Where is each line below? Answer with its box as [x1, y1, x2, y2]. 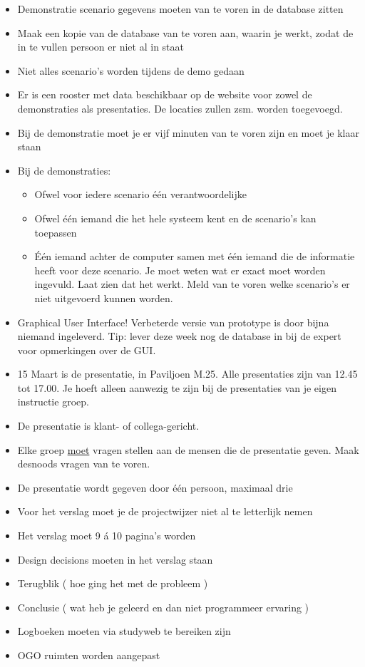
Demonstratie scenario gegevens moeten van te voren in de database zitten [17, 1, 344, 16]
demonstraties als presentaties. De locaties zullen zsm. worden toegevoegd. [17, 100, 343, 115]
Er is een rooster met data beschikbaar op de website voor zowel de [17, 87, 312, 102]
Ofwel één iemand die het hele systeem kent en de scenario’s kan [34, 210, 317, 225]
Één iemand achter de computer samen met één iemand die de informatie [34, 249, 355, 264]
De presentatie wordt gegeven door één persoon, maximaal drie [17, 480, 293, 495]
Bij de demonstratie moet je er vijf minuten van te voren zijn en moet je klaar [17, 125, 359, 140]
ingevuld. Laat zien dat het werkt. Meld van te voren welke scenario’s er [34, 276, 350, 291]
